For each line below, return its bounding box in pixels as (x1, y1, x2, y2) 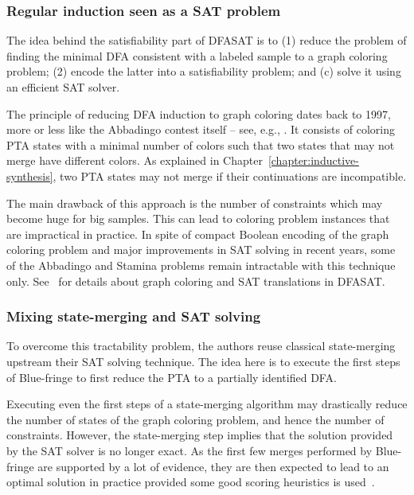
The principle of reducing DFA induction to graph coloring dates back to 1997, (6, 105, 391, 122)
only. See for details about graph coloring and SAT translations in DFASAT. (6, 272, 385, 289)
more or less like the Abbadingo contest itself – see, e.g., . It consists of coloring (6, 121, 395, 138)
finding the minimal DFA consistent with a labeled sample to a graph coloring (6, 47, 388, 64)
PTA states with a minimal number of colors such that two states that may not (6, 136, 395, 153)
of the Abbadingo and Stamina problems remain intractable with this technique (6, 256, 396, 273)
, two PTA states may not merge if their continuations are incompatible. (53, 167, 407, 184)
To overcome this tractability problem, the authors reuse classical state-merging (6, 337, 396, 354)
